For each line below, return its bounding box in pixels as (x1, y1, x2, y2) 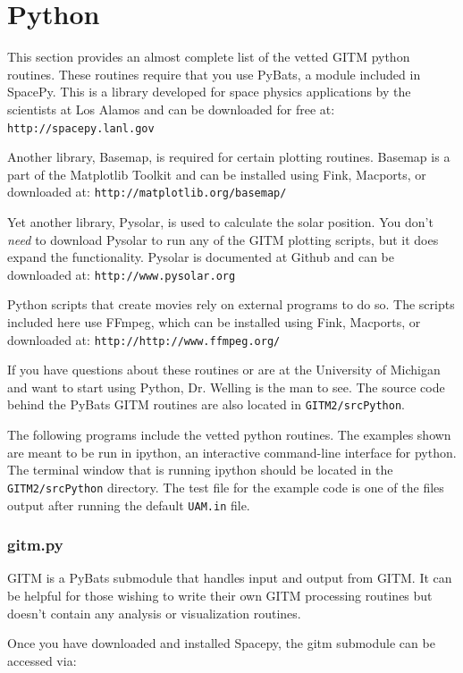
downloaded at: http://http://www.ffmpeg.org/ (7, 330, 281, 349)
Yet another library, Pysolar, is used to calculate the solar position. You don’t (7, 213, 434, 231)
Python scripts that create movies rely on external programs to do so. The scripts (7, 295, 455, 314)
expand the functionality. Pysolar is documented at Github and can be (7, 248, 394, 266)
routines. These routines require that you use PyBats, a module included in (7, 64, 421, 83)
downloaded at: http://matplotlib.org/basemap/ (7, 182, 287, 201)
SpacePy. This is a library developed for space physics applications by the (7, 82, 411, 101)
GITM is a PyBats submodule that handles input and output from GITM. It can (7, 568, 452, 587)
